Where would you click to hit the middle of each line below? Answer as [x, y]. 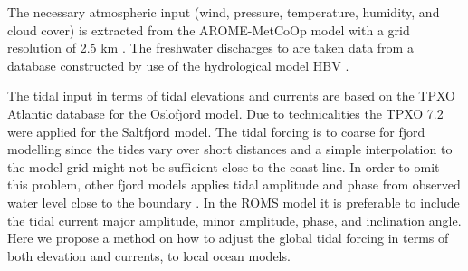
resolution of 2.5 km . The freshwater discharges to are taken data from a [210, 48]
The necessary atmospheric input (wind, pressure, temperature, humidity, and [224, 12]
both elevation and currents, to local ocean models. [149, 255]
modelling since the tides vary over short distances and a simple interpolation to [230, 149]
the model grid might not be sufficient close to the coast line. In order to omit [224, 166]
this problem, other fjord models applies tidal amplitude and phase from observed [234, 184]
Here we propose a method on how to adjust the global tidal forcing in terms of [228, 238]
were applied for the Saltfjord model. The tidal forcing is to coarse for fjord [216, 131]
